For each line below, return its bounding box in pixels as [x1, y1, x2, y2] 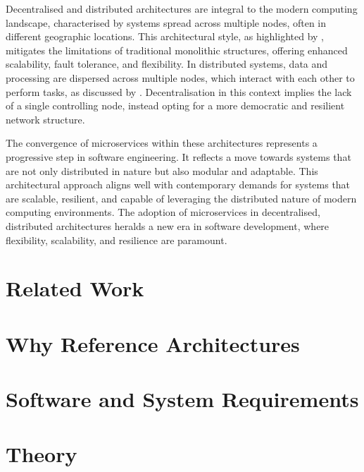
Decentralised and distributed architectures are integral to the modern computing [6, 1, 358, 16]
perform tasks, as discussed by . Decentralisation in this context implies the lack [6, 84, 352, 99]
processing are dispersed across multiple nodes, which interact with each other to [6, 70, 355, 85]
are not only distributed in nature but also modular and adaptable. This [6, 163, 318, 178]
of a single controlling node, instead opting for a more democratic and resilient [6, 98, 345, 113]
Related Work [6, 274, 144, 303]
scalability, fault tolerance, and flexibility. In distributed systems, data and [6, 56, 328, 71]
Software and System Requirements [6, 385, 359, 413]
